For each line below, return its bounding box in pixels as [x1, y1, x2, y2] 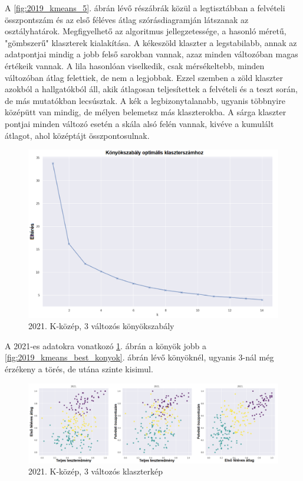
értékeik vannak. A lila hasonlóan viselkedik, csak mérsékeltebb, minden [5, 59, 265, 71]
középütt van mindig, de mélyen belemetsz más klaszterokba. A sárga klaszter [5, 106, 286, 118]
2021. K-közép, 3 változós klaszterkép [28, 465, 163, 477]
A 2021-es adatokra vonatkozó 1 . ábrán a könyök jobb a [5, 339, 207, 352]
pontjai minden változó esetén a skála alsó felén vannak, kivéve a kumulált [5, 117, 274, 129]
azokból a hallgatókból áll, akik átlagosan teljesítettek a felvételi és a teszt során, [5, 83, 298, 95]
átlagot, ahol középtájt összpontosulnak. [5, 129, 150, 141]
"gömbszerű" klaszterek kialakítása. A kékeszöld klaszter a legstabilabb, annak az [5, 36, 297, 48]
